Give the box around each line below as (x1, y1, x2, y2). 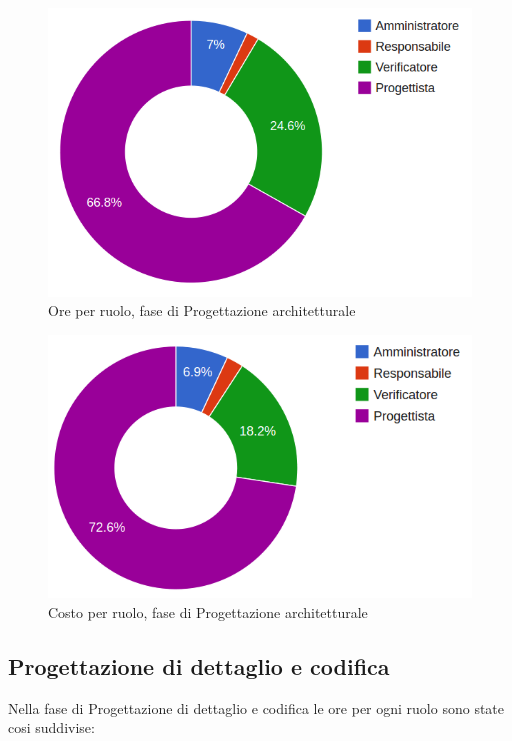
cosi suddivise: (8, 717, 95, 738)
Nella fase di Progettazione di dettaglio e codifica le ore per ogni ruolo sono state (8, 697, 505, 718)
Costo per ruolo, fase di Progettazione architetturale (48, 602, 368, 623)
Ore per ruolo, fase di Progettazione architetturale (48, 300, 356, 321)
